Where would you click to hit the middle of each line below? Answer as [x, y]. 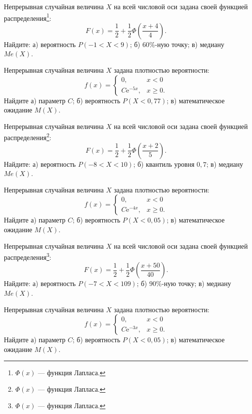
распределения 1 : [28, 17]
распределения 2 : [28, 137]
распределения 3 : [28, 256]
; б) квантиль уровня [164, 164]
